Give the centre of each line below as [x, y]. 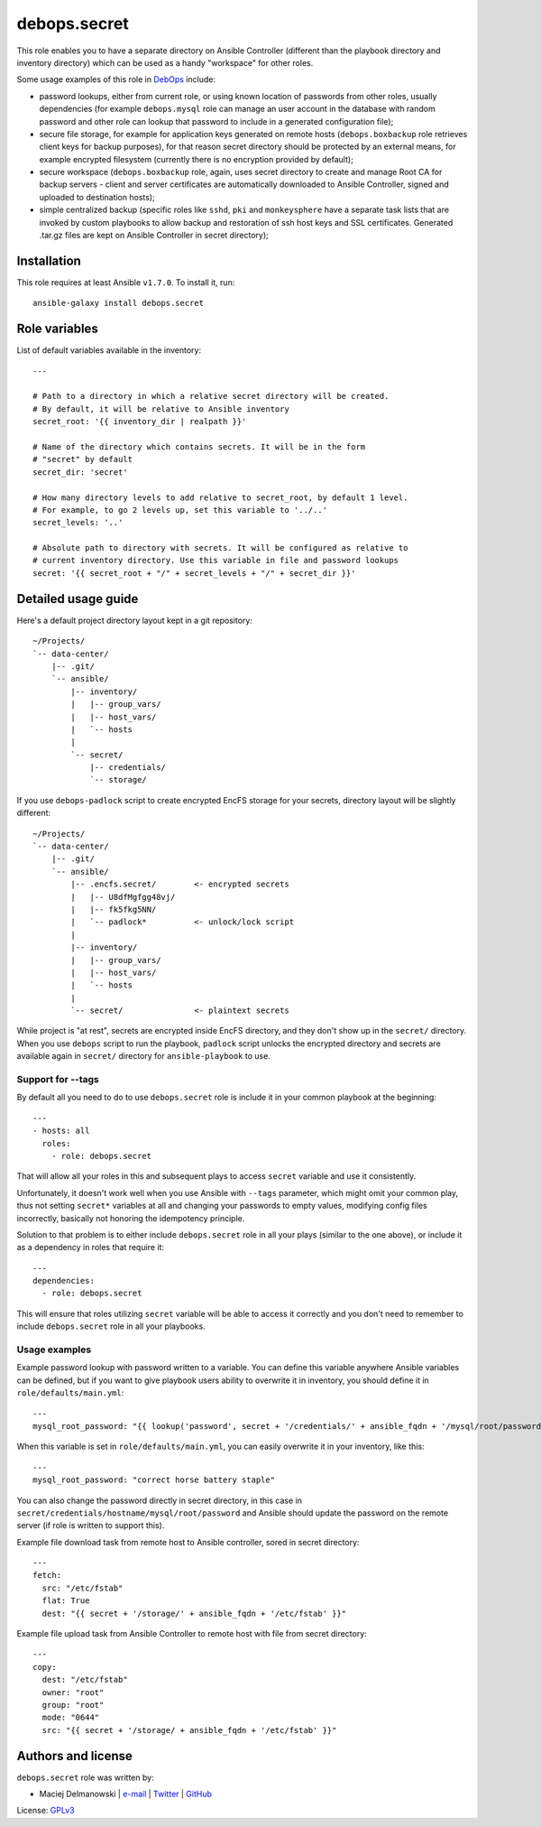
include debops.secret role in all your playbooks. [111, 1326]
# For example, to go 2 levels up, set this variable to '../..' [180, 510]
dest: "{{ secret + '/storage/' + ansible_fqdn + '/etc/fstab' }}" [194, 1613]
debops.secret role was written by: [85, 1777]
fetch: [47, 1576]
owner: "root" [73, 1692]
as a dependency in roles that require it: [90, 1247]
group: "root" [73, 1705]
